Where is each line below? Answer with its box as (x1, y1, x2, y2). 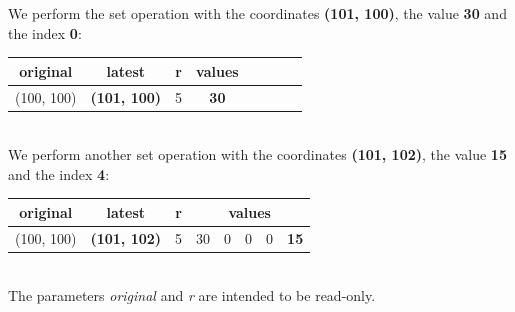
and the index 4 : (8, 163, 110, 184)
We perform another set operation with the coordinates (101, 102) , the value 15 (8, 144, 507, 165)
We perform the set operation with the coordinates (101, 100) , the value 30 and (8, 3, 507, 23)
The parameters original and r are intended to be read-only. (8, 285, 376, 306)
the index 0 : (8, 22, 82, 43)
